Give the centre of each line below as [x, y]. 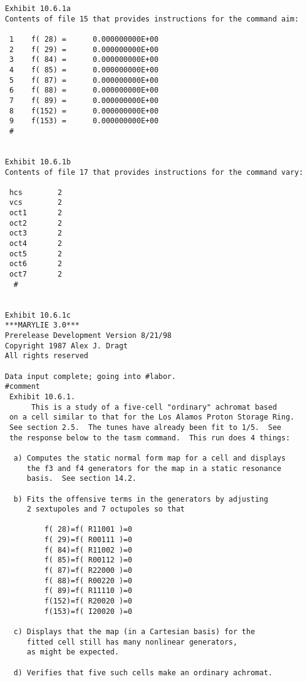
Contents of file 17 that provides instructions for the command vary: [154, 172]
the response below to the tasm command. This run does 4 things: [150, 438]
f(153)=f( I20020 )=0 [88, 611]
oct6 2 [36, 264]
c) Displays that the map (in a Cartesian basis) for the [135, 632]
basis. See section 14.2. [81, 479]
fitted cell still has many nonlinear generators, [132, 642]
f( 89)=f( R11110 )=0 [88, 591]
